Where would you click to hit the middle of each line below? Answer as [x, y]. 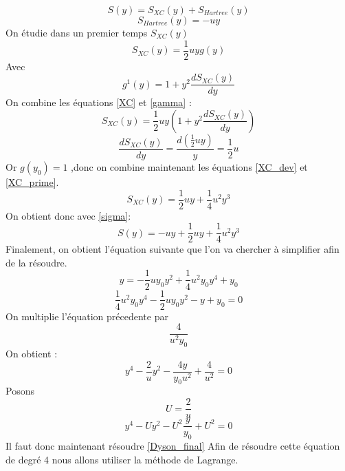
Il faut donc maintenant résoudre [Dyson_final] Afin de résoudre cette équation [173, 445]
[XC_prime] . [32, 181]
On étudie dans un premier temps [77, 32]
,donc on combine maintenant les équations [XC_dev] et [189, 166]
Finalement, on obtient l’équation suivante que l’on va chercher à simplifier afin [172, 249]
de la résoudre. [36, 262]
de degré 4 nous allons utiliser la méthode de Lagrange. [122, 459]
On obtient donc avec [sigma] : [68, 215]
